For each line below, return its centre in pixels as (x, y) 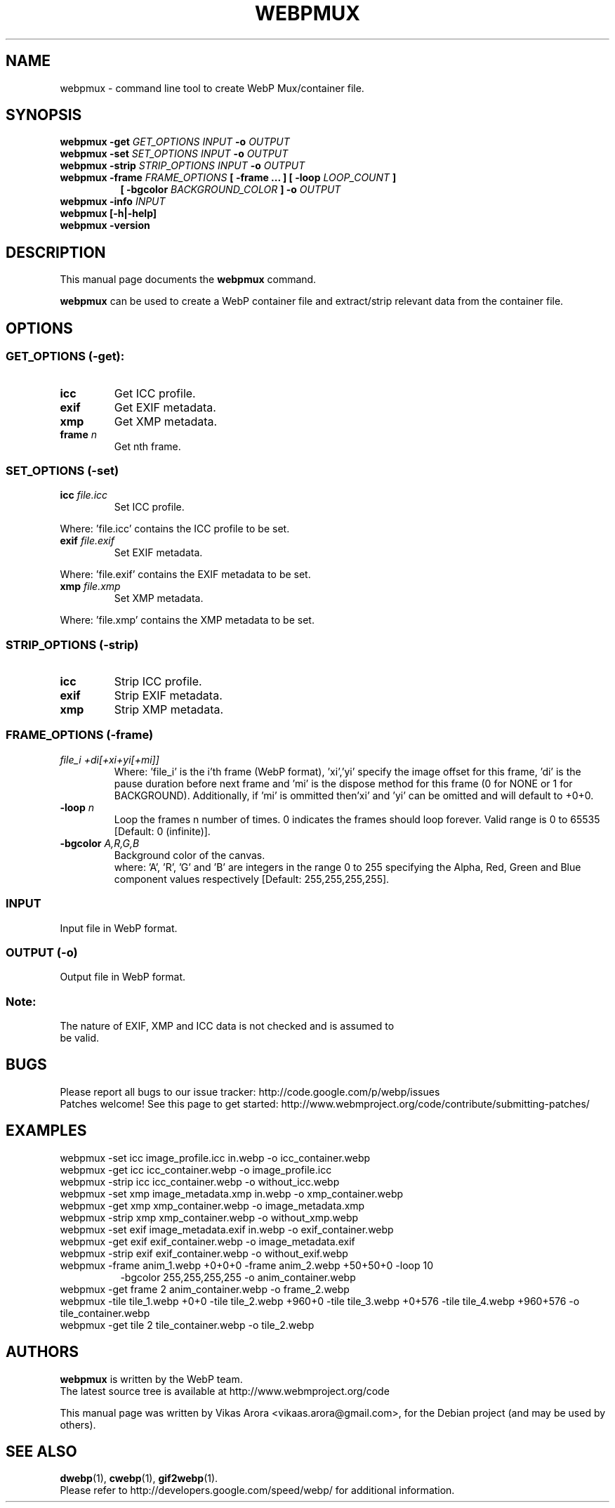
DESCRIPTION (56, 252)
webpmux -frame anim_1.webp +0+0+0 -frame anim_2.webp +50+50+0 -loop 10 (246, 1265)
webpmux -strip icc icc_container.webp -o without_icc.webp (200, 1181)
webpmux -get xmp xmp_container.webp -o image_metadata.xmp (212, 1205)
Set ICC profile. (149, 507)
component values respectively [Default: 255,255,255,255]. (252, 879)
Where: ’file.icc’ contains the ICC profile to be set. (175, 529)
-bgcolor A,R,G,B (100, 843)
